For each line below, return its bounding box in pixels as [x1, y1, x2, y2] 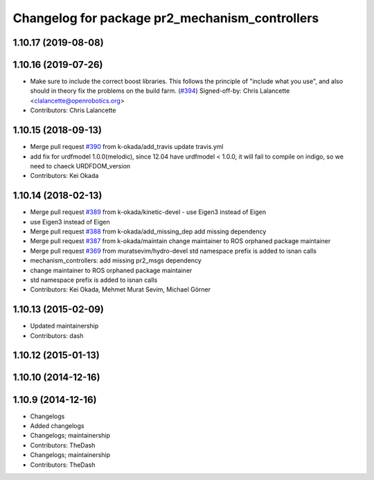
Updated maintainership [30, 322, 99, 330]
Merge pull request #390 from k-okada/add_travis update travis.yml [30, 143, 224, 151]
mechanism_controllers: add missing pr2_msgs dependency [30, 256, 202, 265]
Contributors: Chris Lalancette [30, 106, 116, 114]
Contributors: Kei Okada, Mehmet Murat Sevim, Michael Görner [30, 285, 211, 294]
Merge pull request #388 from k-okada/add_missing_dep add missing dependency [30, 227, 267, 235]
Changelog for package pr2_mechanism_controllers [12, 10, 319, 26]
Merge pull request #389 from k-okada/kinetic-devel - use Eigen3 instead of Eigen [30, 208, 267, 216]
